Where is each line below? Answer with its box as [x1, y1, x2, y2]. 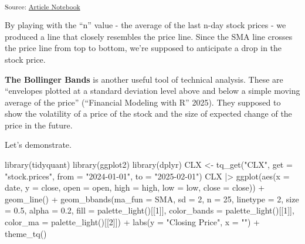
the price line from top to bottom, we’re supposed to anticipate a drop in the [5, 42, 282, 54]
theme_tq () [5, 227, 47, 239]
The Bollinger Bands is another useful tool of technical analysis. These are [5, 73, 283, 85]
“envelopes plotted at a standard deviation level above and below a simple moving [5, 84, 300, 97]
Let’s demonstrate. [5, 138, 72, 151]
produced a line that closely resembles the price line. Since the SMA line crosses [5, 30, 293, 42]
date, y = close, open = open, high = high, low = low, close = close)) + [5, 181, 265, 194]
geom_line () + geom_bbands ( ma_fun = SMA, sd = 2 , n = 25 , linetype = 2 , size [5, 192, 299, 205]
